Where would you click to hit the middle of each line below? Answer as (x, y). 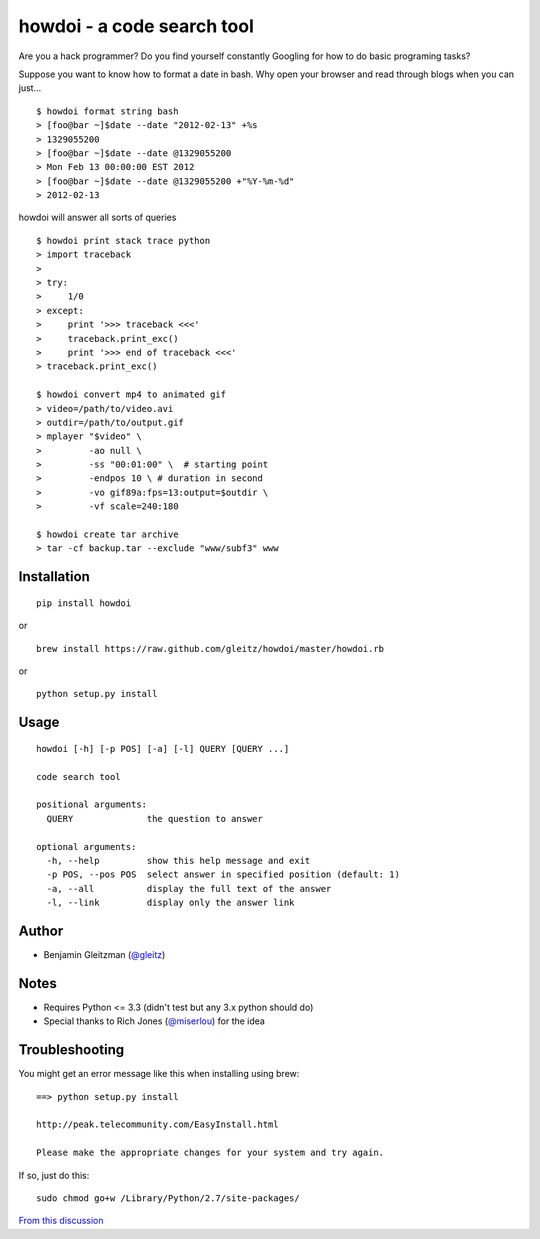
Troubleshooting (71, 1050)
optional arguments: (86, 846)
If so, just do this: (54, 1175)
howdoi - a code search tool (136, 26)
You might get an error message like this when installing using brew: (159, 1074)
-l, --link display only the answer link (170, 903)
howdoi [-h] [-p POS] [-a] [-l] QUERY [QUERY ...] (163, 748)
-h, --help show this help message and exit (178, 860)
